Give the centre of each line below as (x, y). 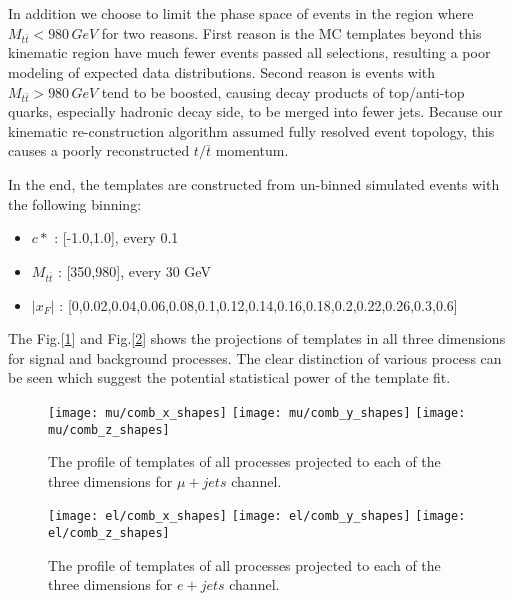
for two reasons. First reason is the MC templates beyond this (291, 32)
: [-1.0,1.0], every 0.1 (116, 237)
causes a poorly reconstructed (99, 150)
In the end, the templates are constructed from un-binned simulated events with (254, 184)
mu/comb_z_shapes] (109, 429)
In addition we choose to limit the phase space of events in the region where (241, 13)
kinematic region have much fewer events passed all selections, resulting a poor (249, 52)
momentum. (252, 150)
